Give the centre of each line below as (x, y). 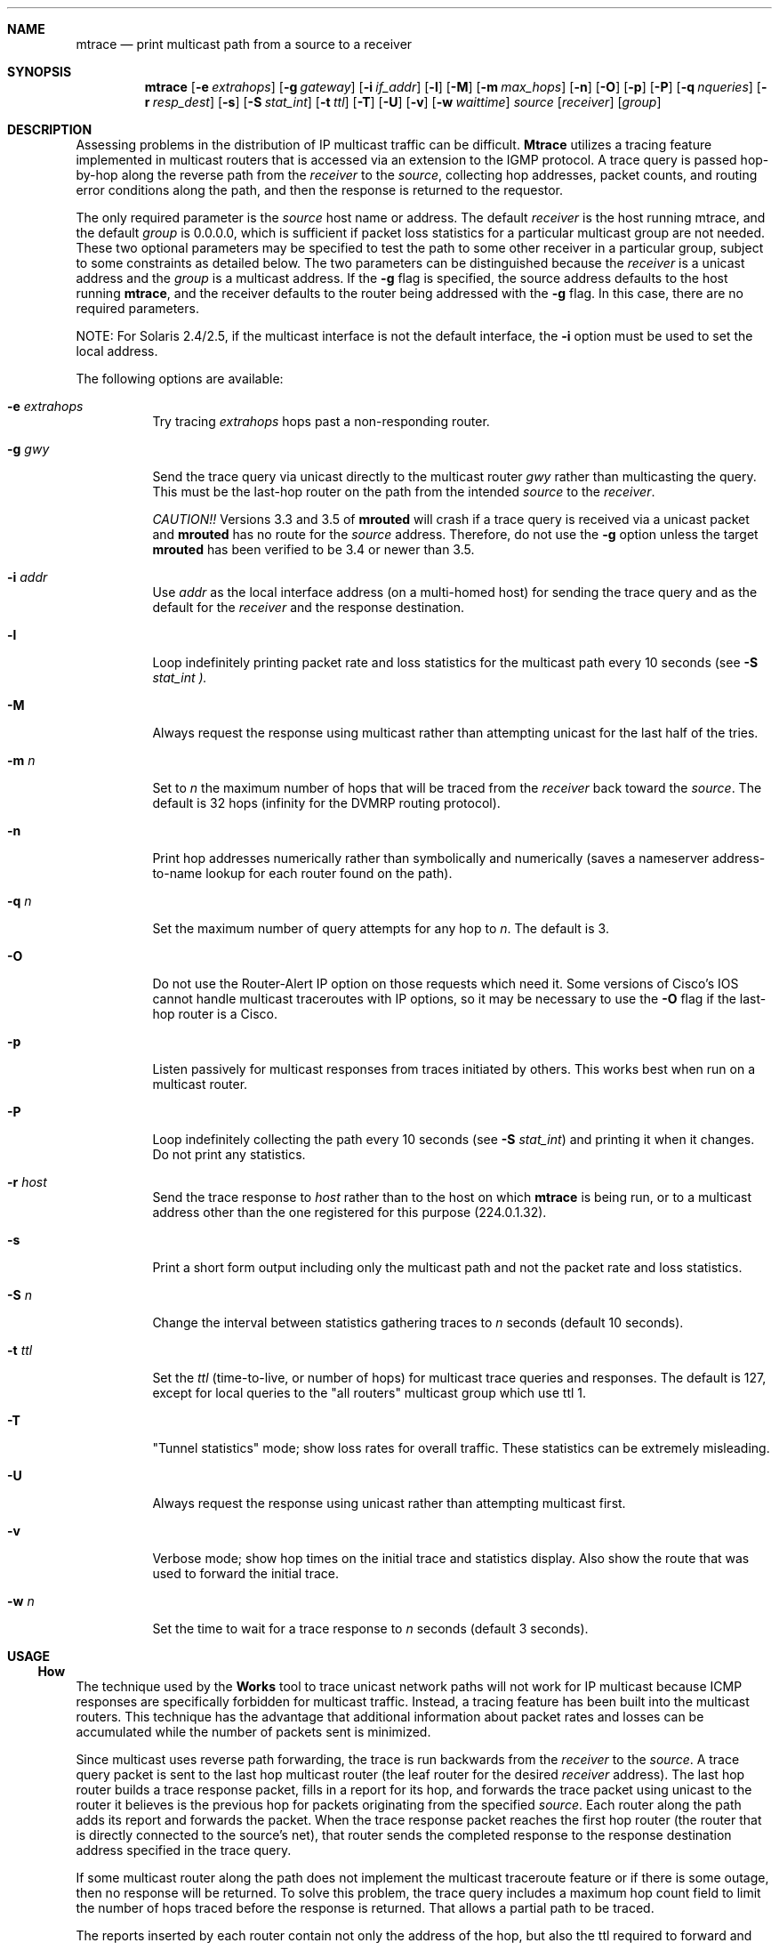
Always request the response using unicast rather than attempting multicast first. (389, 1503)
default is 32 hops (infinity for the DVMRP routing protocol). (326, 803)
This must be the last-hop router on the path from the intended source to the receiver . (404, 492)
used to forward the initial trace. (246, 1573)
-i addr (28, 577)
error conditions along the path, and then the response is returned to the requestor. (320, 190)
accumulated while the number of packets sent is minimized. (253, 1732)
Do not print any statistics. (229, 1154)
